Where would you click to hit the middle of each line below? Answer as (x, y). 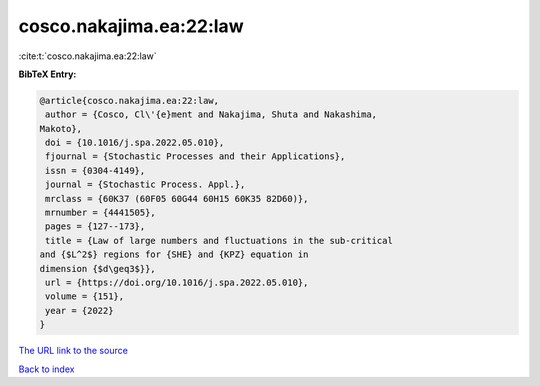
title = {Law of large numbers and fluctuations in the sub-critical (219, 240)
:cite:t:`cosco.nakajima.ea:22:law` (87, 56)
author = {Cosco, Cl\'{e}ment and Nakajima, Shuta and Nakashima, (211, 114)
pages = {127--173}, (95, 226)
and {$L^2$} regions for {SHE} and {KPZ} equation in (174, 254)
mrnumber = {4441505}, (101, 213)
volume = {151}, (85, 296)
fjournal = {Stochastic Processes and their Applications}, (195, 156)
